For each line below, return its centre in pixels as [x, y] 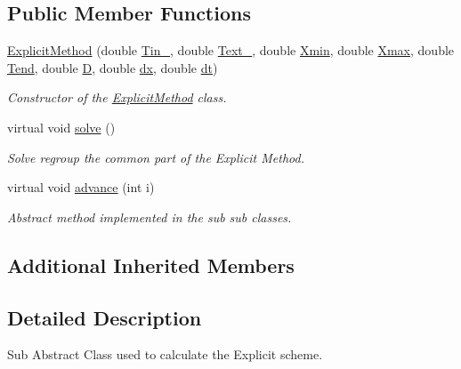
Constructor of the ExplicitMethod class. [117, 97]
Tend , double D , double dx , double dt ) [113, 67]
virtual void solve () [61, 127]
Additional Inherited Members [151, 265]
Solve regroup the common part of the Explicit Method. [156, 157]
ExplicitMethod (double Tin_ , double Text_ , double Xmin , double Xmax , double [231, 50]
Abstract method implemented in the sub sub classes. [150, 217]
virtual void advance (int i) [81, 187]
